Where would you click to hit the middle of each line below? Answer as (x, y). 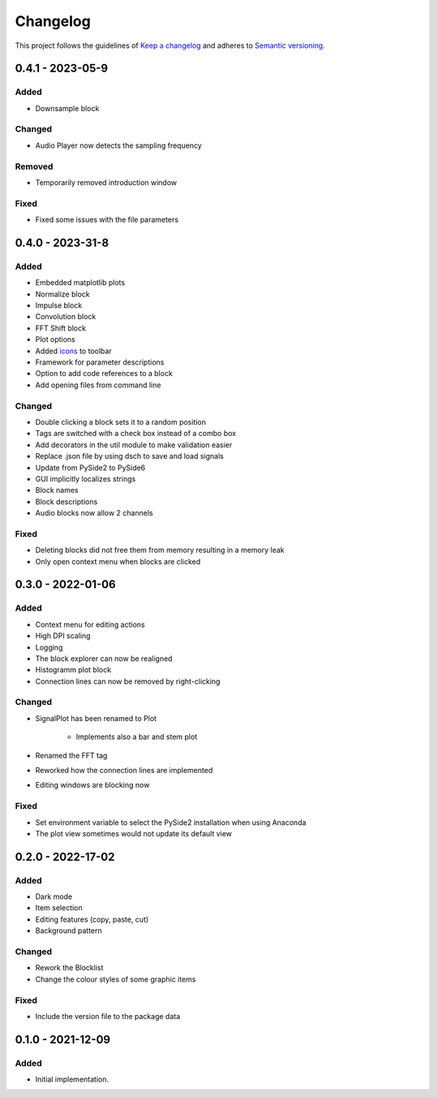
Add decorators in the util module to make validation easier (134, 445)
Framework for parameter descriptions (100, 362)
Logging (49, 647)
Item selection (59, 908)
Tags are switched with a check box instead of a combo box (136, 434)
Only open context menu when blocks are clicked (118, 561)
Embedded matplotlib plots (80, 283)
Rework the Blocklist (69, 968)
